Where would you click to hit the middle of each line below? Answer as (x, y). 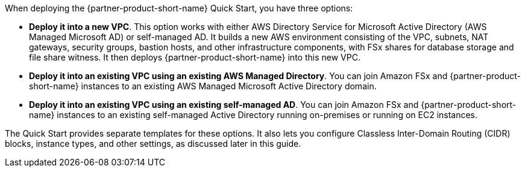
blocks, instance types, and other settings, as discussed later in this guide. (153, 144)
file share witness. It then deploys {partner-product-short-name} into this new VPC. (195, 57)
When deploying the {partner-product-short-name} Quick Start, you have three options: (179, 8)
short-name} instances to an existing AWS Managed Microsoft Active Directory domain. (203, 86)
